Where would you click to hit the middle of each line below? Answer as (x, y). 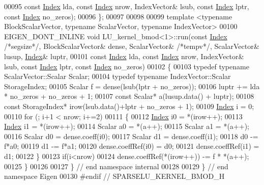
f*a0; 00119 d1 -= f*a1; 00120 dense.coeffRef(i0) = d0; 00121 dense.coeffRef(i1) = (132, 146)
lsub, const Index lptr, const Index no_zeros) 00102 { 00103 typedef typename (127, 66)
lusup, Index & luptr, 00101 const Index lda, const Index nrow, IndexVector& (124, 56)
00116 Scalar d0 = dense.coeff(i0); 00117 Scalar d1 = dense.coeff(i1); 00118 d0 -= (131, 136)
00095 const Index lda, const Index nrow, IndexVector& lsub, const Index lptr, (127, 6)
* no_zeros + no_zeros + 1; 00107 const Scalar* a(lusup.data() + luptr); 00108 (129, 96)
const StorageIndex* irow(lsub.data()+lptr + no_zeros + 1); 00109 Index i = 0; (129, 106)
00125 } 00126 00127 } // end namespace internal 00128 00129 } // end (116, 166)
